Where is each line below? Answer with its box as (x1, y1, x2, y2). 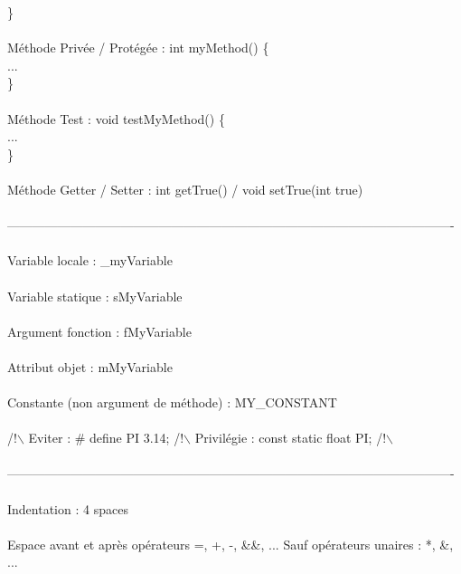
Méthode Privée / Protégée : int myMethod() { (7, 38, 269, 57)
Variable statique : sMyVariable (7, 286, 183, 305)
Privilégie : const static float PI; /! (194, 428, 387, 447)
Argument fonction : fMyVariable (7, 321, 192, 340)
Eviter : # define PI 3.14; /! (28, 428, 184, 447)
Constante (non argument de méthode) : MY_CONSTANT (7, 393, 337, 412)
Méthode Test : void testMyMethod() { (7, 109, 225, 128)
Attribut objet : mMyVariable (7, 357, 173, 376)
